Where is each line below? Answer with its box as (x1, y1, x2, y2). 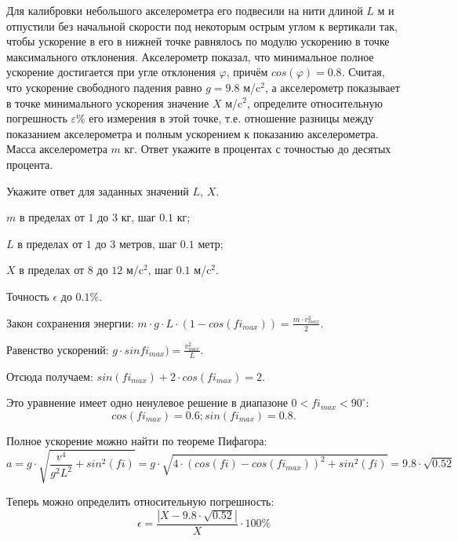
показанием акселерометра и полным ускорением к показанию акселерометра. (6, 125, 379, 141)
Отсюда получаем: (6, 367, 93, 384)
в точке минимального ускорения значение (6, 94, 209, 111)
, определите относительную (247, 94, 383, 111)
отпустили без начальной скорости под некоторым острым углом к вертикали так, (6, 17, 398, 34)
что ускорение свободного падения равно (6, 79, 202, 95)
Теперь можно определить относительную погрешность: (6, 493, 274, 510)
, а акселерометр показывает (264, 79, 400, 95)
